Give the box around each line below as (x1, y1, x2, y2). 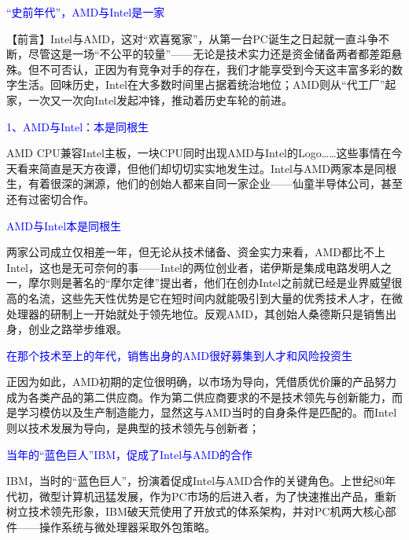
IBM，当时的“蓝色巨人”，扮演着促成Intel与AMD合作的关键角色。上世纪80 (6, 472, 385, 489)
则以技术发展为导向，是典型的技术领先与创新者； (6, 420, 260, 436)
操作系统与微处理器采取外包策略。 (39, 519, 216, 535)
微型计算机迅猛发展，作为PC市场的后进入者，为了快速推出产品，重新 (39, 487, 396, 504)
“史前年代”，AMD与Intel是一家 (6, 4, 165, 20)
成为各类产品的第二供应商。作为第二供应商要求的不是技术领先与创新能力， (6, 388, 392, 405)
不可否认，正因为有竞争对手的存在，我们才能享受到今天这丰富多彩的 (39, 61, 392, 77)
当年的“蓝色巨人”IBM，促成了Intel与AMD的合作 (6, 446, 253, 462)
